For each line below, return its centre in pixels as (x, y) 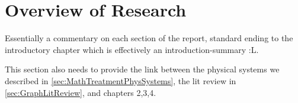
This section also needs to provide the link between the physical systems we (142, 69)
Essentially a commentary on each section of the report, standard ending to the (149, 38)
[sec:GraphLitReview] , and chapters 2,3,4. (81, 92)
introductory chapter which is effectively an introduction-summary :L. (132, 49)
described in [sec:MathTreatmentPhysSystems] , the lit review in (121, 80)
